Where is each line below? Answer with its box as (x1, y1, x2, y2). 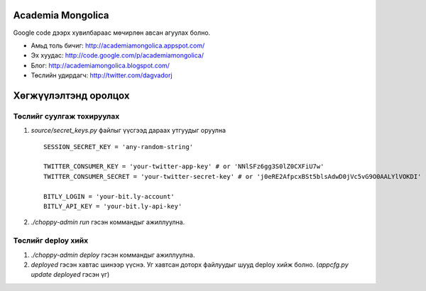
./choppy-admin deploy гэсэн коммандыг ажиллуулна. (31, 251, 195, 259)
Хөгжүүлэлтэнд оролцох (13, 89, 130, 101)
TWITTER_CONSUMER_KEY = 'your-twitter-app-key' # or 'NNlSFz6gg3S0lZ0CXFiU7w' (43, 163, 324, 170)
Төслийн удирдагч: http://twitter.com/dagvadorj (31, 71, 173, 79)
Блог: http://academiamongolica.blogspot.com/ (31, 61, 170, 70)
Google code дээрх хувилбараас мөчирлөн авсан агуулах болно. (13, 28, 211, 37)
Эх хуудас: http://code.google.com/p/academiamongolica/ (31, 51, 204, 60)
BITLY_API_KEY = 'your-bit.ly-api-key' (43, 202, 182, 210)
